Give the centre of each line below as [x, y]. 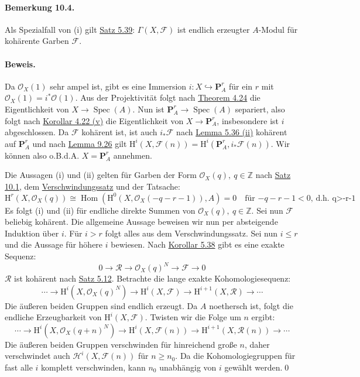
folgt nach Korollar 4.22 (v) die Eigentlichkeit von [94, 120]
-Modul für [278, 29]
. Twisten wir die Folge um [193, 317]
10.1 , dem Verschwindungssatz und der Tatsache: [92, 186]
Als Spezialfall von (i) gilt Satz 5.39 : [70, 29]
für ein [241, 86]
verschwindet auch [37, 356]
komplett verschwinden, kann [93, 367]
